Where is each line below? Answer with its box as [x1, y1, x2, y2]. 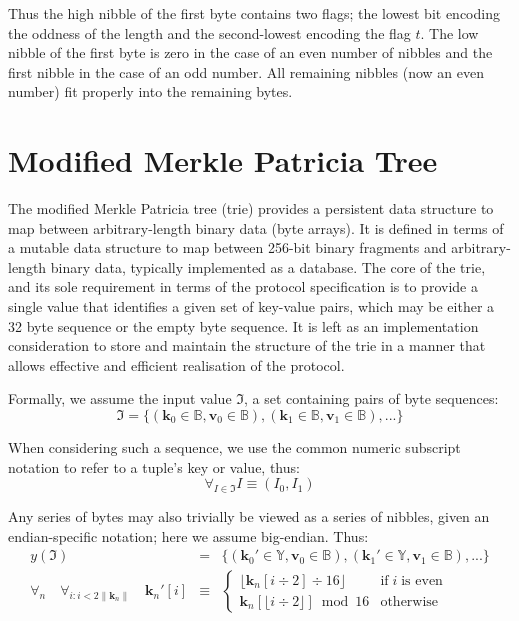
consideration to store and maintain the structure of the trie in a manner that [8, 335, 486, 356]
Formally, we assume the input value [8, 388, 232, 409]
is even [401, 573, 443, 588]
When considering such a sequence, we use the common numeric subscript [8, 437, 461, 458]
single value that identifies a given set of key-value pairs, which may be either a [8, 296, 495, 317]
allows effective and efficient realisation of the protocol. [8, 354, 345, 375]
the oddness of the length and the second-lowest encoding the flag [8, 22, 411, 43]
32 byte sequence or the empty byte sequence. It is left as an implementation [8, 315, 479, 336]
